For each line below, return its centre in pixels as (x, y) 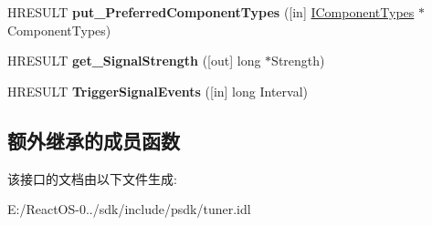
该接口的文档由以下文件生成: (92, 178)
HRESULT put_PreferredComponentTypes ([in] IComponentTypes (211, 12)
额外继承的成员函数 (94, 140)
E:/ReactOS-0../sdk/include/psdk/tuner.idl (129, 209)
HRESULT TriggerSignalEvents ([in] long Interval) (158, 91)
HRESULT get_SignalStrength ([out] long (134, 61)
